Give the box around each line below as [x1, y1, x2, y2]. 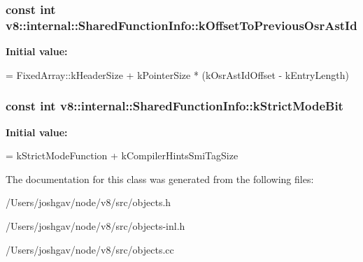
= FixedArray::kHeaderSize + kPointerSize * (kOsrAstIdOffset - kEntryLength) [6, 67, 349, 82]
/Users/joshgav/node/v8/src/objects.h [6, 195, 171, 210]
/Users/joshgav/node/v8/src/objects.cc [6, 242, 174, 256]
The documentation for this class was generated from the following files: [6, 171, 314, 186]
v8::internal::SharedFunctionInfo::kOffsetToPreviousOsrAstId [6, 16, 357, 34]
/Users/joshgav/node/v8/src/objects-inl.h [6, 218, 185, 233]
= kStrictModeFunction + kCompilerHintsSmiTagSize [6, 148, 239, 163]
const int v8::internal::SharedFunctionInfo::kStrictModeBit [6, 97, 343, 115]
